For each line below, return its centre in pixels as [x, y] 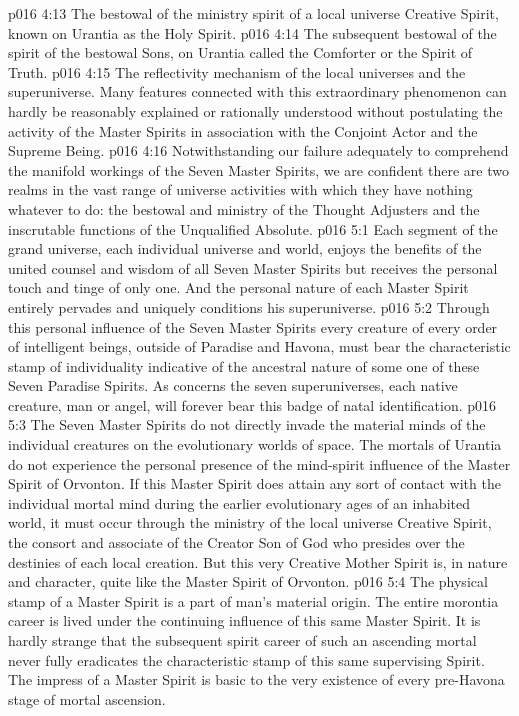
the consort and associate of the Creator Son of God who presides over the [236, 542]
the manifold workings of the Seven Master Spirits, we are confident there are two [258, 169]
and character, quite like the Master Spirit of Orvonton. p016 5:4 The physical [248, 581]
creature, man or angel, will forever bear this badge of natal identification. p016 [252, 404]
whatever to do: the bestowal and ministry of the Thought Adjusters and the [244, 208]
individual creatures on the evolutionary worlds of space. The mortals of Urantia [255, 444]
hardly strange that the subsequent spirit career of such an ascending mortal [242, 640]
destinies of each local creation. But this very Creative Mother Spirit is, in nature [258, 561]
